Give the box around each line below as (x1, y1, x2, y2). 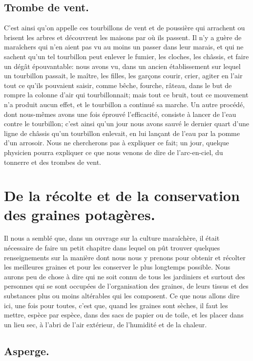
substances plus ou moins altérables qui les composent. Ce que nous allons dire (4, 290, 240, 300)
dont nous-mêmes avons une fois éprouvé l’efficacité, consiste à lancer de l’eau (4, 109, 236, 119)
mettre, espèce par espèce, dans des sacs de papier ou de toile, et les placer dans (4, 310, 244, 320)
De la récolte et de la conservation (4, 185, 240, 205)
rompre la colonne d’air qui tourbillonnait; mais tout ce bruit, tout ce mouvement (4, 90, 249, 100)
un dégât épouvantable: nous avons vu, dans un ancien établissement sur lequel (4, 61, 241, 71)
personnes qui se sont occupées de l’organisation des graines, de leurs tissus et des (4, 281, 249, 291)
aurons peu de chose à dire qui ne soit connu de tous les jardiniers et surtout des (4, 271, 245, 281)
